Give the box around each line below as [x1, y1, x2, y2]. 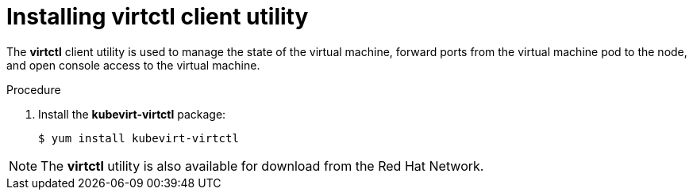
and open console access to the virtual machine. [6, 58, 260, 72]
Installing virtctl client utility [6, 3, 309, 30]
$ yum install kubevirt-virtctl [38, 131, 239, 145]
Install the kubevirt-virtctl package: [38, 107, 226, 121]
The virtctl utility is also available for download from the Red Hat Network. [40, 157, 484, 174]
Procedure [6, 82, 61, 96]
